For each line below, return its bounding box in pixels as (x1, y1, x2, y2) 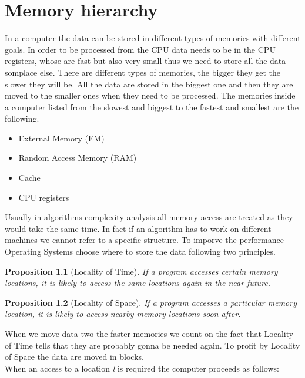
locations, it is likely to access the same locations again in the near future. (5, 276, 270, 289)
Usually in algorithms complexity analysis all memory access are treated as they (5, 211, 293, 223)
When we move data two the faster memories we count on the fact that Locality (5, 328, 294, 339)
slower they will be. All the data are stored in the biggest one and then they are (5, 77, 293, 90)
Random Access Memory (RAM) (18, 151, 137, 164)
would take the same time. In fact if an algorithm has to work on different (5, 222, 272, 234)
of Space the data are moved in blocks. (5, 350, 144, 363)
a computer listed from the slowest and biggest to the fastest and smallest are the (5, 100, 299, 113)
